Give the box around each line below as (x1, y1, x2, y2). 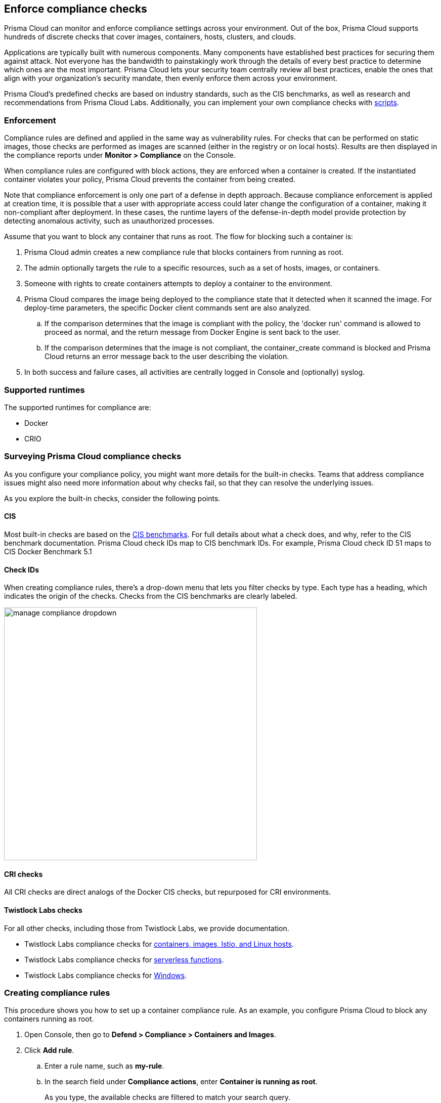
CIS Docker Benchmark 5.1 (4, 547, 92, 556)
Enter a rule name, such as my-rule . (45, 1062, 164, 1071)
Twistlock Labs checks (4, 905, 82, 914)
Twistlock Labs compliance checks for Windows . (24, 970, 187, 980)
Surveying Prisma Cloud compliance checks (4, 451, 182, 462)
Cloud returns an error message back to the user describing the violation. (45, 352, 289, 361)
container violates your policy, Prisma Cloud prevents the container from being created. (4, 175, 295, 184)
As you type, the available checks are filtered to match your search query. (45, 1093, 291, 1102)
